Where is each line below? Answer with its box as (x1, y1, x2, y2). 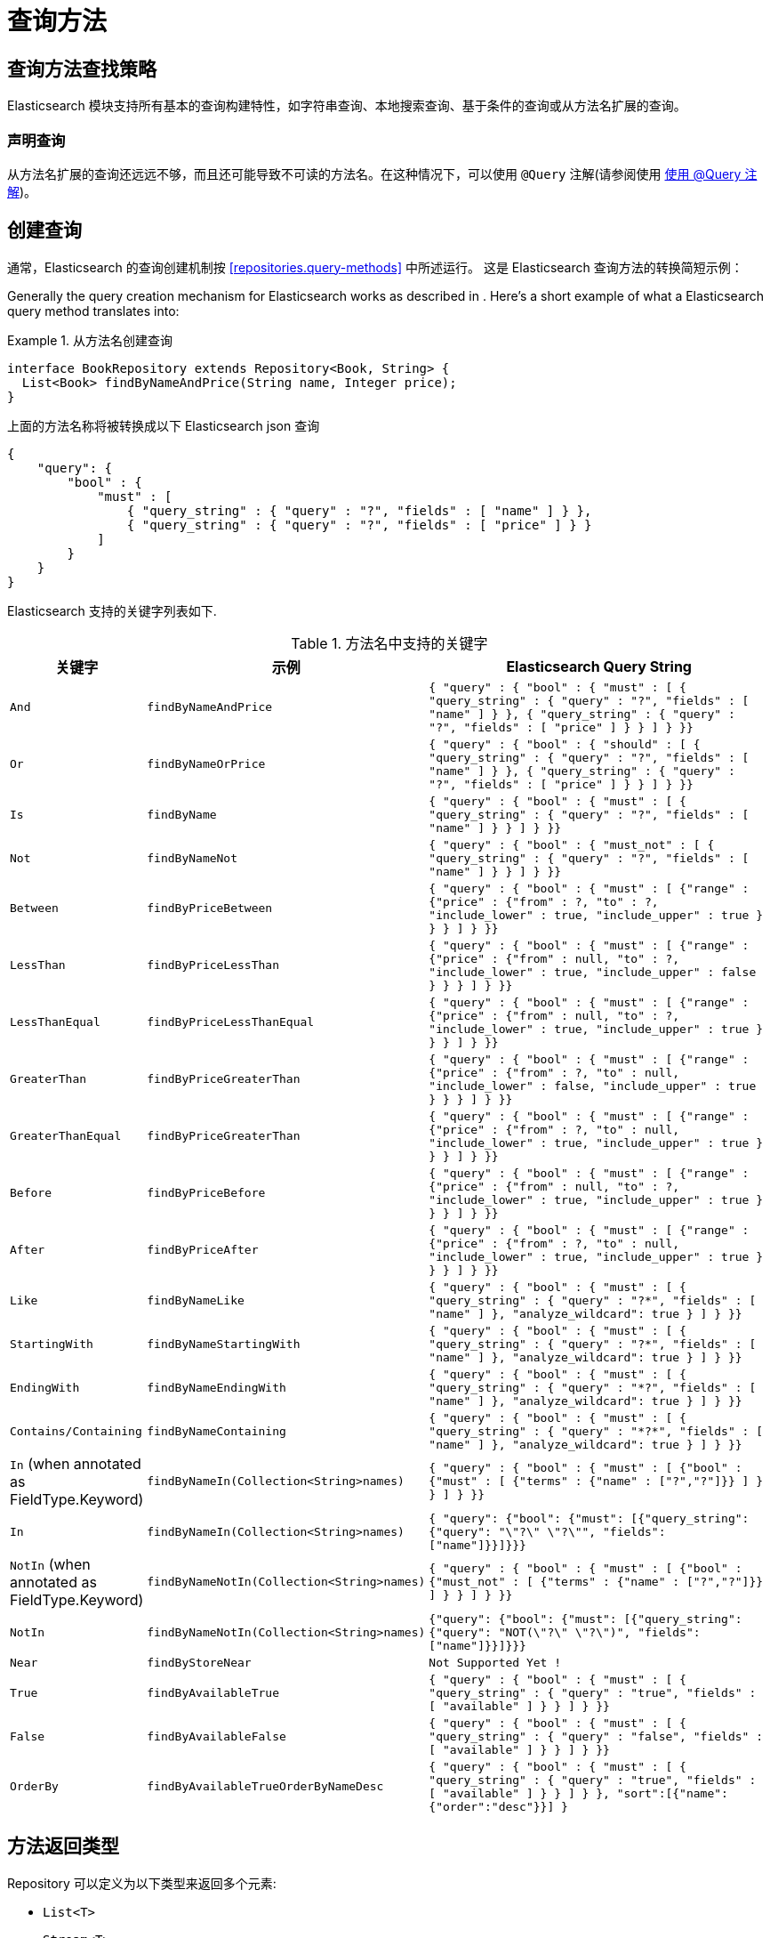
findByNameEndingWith (147, 1380, 286, 1394)
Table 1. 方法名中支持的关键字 (291, 634, 488, 652)
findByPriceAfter (147, 1243, 259, 1257)
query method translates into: (7, 303, 180, 319)
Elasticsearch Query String (506, 657, 692, 675)
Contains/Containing (10, 1424, 142, 1438)
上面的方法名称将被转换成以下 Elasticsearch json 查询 (7, 417, 320, 433)
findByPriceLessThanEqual (147, 1015, 315, 1030)
